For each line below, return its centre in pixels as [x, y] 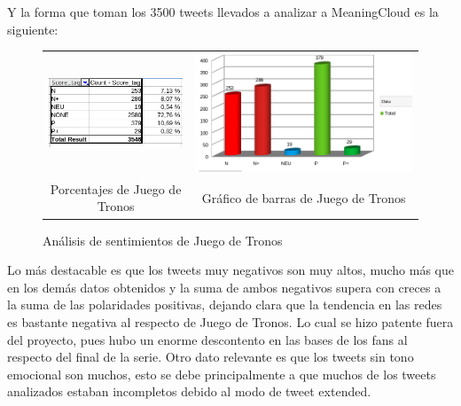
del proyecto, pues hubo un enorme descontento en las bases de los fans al [207, 339]
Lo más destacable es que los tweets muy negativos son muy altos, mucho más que [230, 270]
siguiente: [33, 29]
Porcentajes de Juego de [116, 188]
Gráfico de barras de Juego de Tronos [304, 197]
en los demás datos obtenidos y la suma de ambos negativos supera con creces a [224, 287]
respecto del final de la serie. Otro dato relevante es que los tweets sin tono [211, 357]
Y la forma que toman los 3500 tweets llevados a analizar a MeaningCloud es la [223, 12]
